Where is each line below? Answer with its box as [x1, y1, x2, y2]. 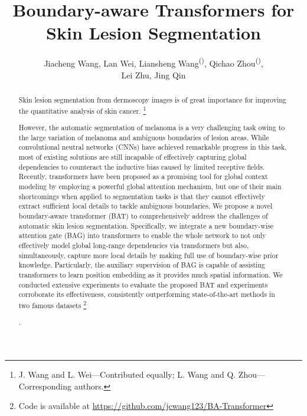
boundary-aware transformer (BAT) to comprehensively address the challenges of [18, 211, 268, 221]
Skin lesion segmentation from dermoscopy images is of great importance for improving [18, 94, 286, 104]
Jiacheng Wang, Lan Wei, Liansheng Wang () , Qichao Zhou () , [44, 55, 263, 69]
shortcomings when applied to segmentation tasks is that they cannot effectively [18, 191, 265, 201]
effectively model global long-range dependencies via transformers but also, [18, 240, 249, 250]
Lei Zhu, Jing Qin [121, 68, 186, 81]
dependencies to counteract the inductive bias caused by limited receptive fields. [18, 161, 265, 171]
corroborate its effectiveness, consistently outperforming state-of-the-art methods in [18, 289, 275, 299]
